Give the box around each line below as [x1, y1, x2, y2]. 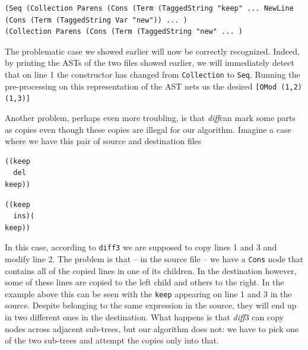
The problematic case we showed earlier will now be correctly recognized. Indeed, [5, 44, 300, 57]
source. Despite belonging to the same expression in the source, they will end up [5, 299, 297, 311]
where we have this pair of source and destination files [5, 135, 202, 147]
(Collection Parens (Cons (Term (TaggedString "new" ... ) [5, 27, 243, 36]
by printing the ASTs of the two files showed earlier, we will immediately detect [5, 56, 294, 69]
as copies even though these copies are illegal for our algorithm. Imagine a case [5, 123, 291, 135]
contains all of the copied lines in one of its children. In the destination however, [5, 264, 297, 276]
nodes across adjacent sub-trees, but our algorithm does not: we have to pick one [5, 322, 299, 335]
